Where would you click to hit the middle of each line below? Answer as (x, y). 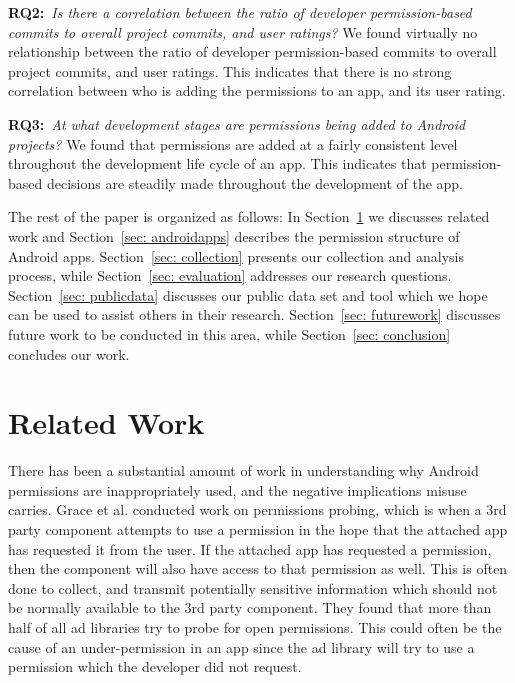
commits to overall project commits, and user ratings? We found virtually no (243, 31)
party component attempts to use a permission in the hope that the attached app (258, 529)
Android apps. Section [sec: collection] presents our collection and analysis (236, 255)
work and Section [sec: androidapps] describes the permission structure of (234, 235)
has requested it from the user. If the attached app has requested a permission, (250, 548)
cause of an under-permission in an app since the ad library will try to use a (241, 646)
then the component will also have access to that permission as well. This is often (258, 568)
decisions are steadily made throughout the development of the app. (254, 182)
